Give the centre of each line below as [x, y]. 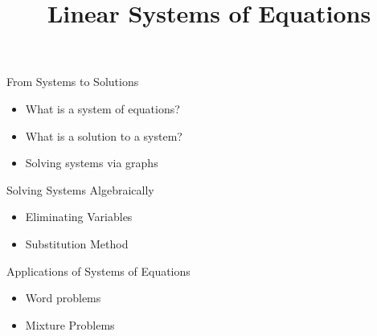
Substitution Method [77, 243]
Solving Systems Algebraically [80, 189]
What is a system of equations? [102, 108]
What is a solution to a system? [104, 135]
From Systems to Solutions [73, 82]
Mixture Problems [70, 324]
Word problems [63, 298]
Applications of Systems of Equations [98, 270]
